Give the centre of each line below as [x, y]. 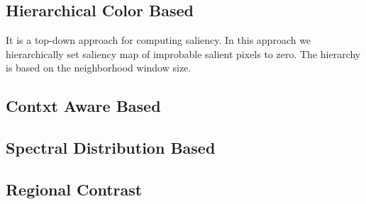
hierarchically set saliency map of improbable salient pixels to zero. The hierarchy [183, 53]
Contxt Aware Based [83, 106]
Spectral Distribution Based [111, 148]
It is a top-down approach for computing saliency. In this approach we [159, 40]
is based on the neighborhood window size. [99, 68]
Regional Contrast [74, 189]
